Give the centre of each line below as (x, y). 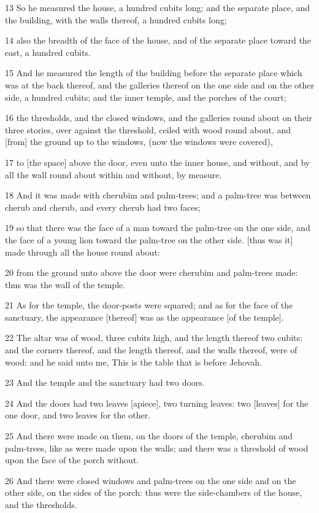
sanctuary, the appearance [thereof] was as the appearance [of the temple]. (144, 317)
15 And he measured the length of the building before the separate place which (154, 73)
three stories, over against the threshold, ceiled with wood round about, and (148, 129)
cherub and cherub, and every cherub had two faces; (103, 207)
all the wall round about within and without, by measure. (113, 174)
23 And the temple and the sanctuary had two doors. (105, 382)
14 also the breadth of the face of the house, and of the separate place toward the (158, 40)
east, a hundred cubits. (48, 52)
